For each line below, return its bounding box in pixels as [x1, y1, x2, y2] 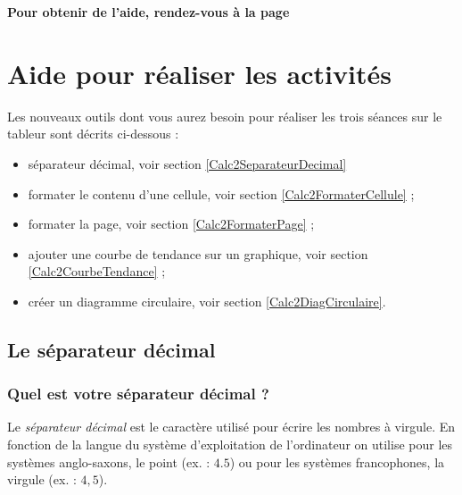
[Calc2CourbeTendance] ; [28, 262, 166, 281]
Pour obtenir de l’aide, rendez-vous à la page [7, 3, 290, 21]
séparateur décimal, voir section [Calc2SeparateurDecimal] [28, 154, 347, 172]
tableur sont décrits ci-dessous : [7, 124, 179, 143]
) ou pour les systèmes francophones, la [229, 452, 445, 471]
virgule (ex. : [7, 470, 77, 489]
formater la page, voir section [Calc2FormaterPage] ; [28, 214, 315, 233]
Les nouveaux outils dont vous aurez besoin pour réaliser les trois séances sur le [7, 106, 442, 125]
